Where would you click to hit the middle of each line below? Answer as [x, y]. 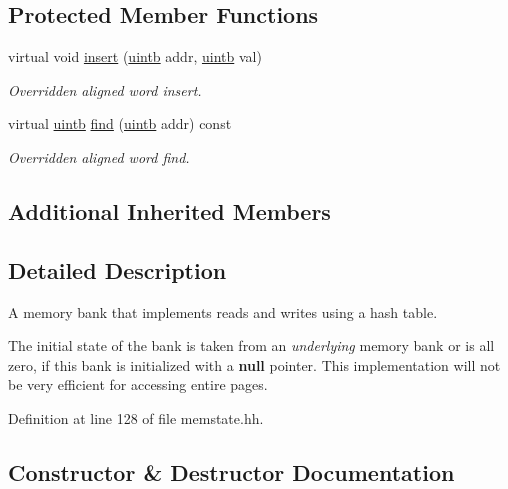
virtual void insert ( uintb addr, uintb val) [135, 56]
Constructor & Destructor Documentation [231, 471]
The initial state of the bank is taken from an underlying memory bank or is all [251, 345]
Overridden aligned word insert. [105, 89]
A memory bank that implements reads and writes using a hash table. [223, 311]
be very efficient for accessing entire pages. [138, 384]
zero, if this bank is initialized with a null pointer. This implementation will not [254, 364]
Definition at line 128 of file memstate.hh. [136, 417]
